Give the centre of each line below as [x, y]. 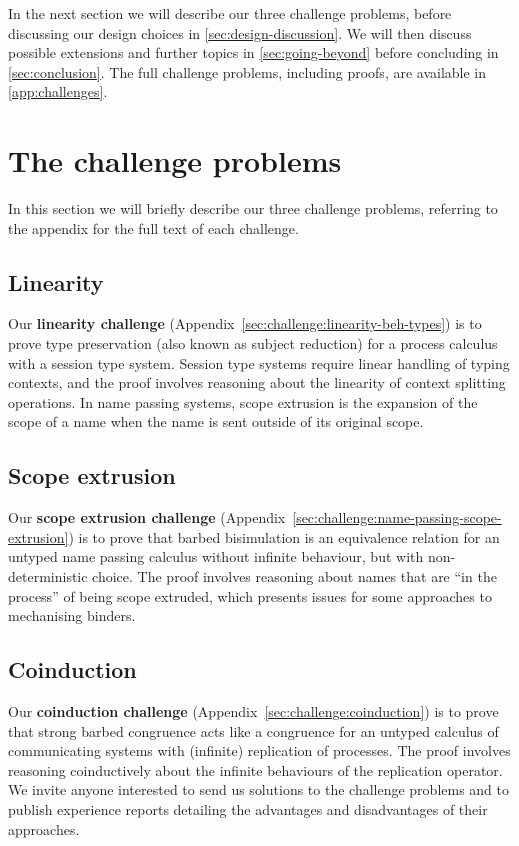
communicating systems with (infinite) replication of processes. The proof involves [259, 750]
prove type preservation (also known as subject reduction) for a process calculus [253, 343]
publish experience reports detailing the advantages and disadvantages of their [248, 808]
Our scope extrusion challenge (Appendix [147, 517]
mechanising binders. [72, 615]
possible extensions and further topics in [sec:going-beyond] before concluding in [253, 52]
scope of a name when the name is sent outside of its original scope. [216, 421]
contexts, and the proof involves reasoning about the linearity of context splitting [257, 382]
